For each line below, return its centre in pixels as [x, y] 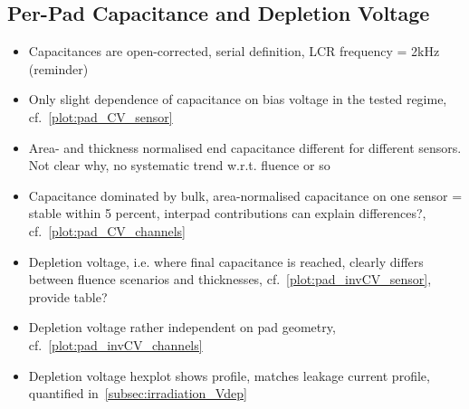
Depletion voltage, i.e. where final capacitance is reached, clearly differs [226, 261]
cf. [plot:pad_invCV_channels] [115, 344]
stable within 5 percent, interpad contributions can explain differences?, [227, 213]
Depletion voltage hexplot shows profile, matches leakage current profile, [229, 375]
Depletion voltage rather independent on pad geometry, [182, 327]
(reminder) [58, 68]
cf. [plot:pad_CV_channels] [107, 230]
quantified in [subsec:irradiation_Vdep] [138, 393]
